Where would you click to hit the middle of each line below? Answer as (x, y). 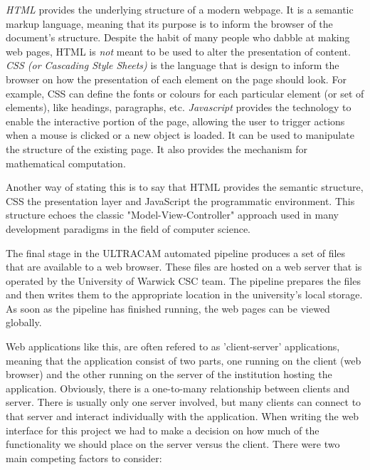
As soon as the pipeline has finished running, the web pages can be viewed (168, 308)
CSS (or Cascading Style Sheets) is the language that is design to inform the (173, 65)
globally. (24, 322)
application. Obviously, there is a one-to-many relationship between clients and (178, 388)
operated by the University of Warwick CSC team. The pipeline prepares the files (183, 280)
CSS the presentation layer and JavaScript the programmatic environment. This (180, 200)
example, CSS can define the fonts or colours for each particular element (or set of (185, 93)
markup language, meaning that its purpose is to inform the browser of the (169, 23)
